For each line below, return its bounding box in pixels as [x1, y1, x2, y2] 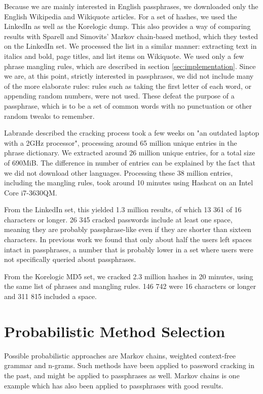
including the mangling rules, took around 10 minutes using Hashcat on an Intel [4, 177, 253, 188]
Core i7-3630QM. [4, 187, 57, 198]
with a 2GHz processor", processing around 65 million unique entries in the [4, 137, 237, 148]
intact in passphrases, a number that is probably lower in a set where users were [4, 244, 253, 254]
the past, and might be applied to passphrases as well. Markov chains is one [4, 370, 240, 380]
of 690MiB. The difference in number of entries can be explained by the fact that [4, 157, 255, 168]
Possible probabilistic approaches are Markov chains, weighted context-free [4, 350, 236, 360]
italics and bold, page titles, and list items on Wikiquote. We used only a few [4, 50, 244, 61]
